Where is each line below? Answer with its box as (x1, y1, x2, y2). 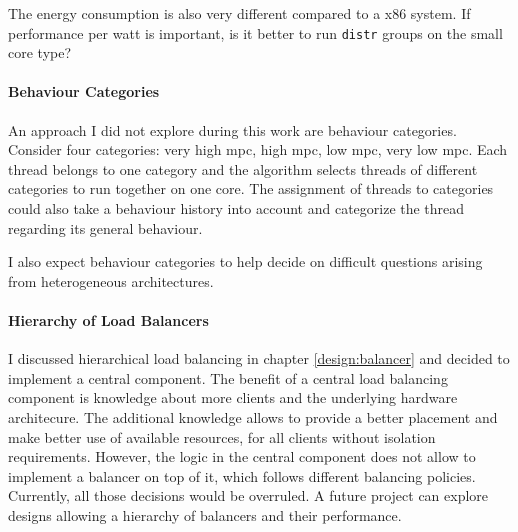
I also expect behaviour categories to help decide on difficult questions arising (8, 251, 483, 272)
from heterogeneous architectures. (8, 270, 214, 291)
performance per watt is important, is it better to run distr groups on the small (8, 22, 503, 43)
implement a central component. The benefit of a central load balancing (8, 367, 448, 388)
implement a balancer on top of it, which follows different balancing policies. (8, 465, 476, 486)
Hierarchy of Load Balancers (8, 309, 209, 330)
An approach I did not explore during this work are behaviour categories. (8, 119, 457, 140)
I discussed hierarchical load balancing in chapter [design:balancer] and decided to (8, 348, 510, 369)
